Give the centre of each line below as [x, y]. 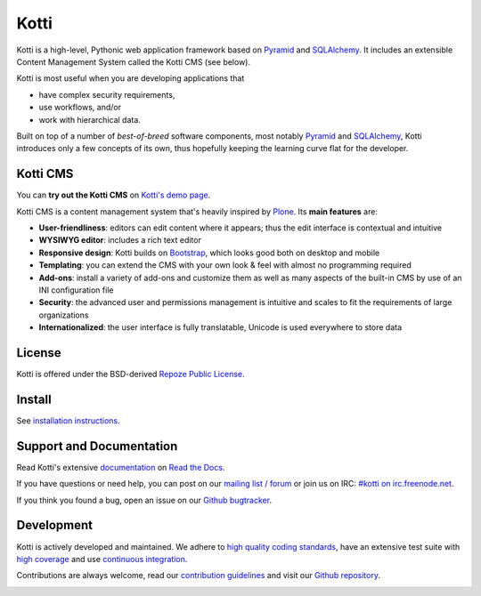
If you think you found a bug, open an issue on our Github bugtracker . [144, 500]
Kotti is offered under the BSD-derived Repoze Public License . [130, 374]
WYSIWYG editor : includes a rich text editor [120, 240]
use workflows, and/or [80, 108]
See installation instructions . [68, 420]
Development [55, 525]
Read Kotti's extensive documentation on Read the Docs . [121, 467]
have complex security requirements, [107, 94]
